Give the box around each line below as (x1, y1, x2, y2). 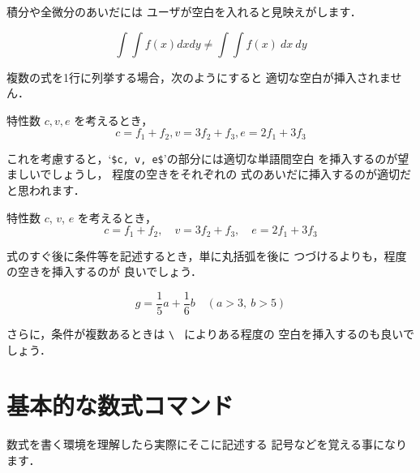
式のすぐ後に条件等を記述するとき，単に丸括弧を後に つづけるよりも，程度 (6, 247, 407, 264)
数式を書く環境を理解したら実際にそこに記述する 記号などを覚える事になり (6, 436, 407, 453)
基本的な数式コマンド (6, 389, 234, 422)
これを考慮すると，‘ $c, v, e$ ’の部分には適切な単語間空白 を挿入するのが (6, 149, 398, 166)
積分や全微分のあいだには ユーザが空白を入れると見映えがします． (6, 3, 362, 19)
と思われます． (6, 182, 85, 199)
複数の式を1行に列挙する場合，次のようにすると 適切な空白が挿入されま (6, 68, 391, 85)
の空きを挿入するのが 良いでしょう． (6, 263, 203, 280)
